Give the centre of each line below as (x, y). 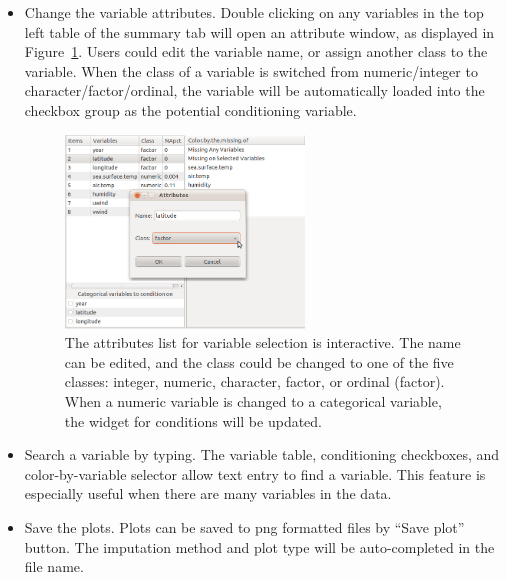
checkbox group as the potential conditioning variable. (190, 109)
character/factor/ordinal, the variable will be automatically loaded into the (254, 90)
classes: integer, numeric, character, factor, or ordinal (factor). (254, 381)
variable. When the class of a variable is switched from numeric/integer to (251, 70)
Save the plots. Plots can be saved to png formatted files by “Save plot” (244, 526)
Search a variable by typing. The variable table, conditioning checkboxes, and (262, 454)
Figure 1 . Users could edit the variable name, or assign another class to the (256, 51)
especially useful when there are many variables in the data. (208, 493)
